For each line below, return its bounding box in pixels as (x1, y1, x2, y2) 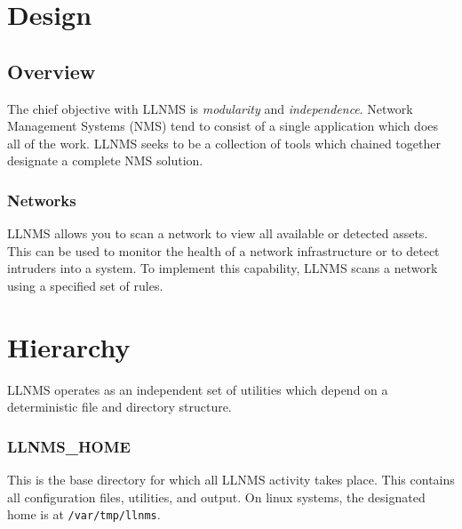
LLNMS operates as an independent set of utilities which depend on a (7, 380, 388, 398)
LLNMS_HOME (7, 435, 131, 457)
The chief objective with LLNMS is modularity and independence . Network (7, 99, 413, 117)
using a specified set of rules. (7, 276, 163, 294)
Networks (7, 188, 76, 211)
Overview (7, 57, 96, 84)
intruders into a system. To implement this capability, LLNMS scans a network (7, 259, 438, 277)
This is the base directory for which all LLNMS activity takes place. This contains (7, 470, 455, 489)
